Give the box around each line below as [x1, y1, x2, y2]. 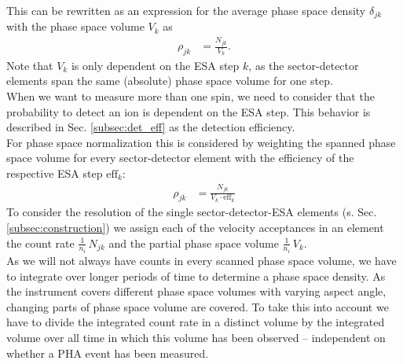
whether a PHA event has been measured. [6, 344, 209, 361]
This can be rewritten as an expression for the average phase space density [6, 2, 366, 18]
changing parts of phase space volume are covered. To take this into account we [6, 298, 389, 314]
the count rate [6, 234, 75, 251]
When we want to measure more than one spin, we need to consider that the [6, 88, 375, 105]
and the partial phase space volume [108, 234, 279, 251]
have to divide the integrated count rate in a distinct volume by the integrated [6, 314, 385, 330]
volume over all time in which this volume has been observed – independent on [6, 329, 386, 345]
